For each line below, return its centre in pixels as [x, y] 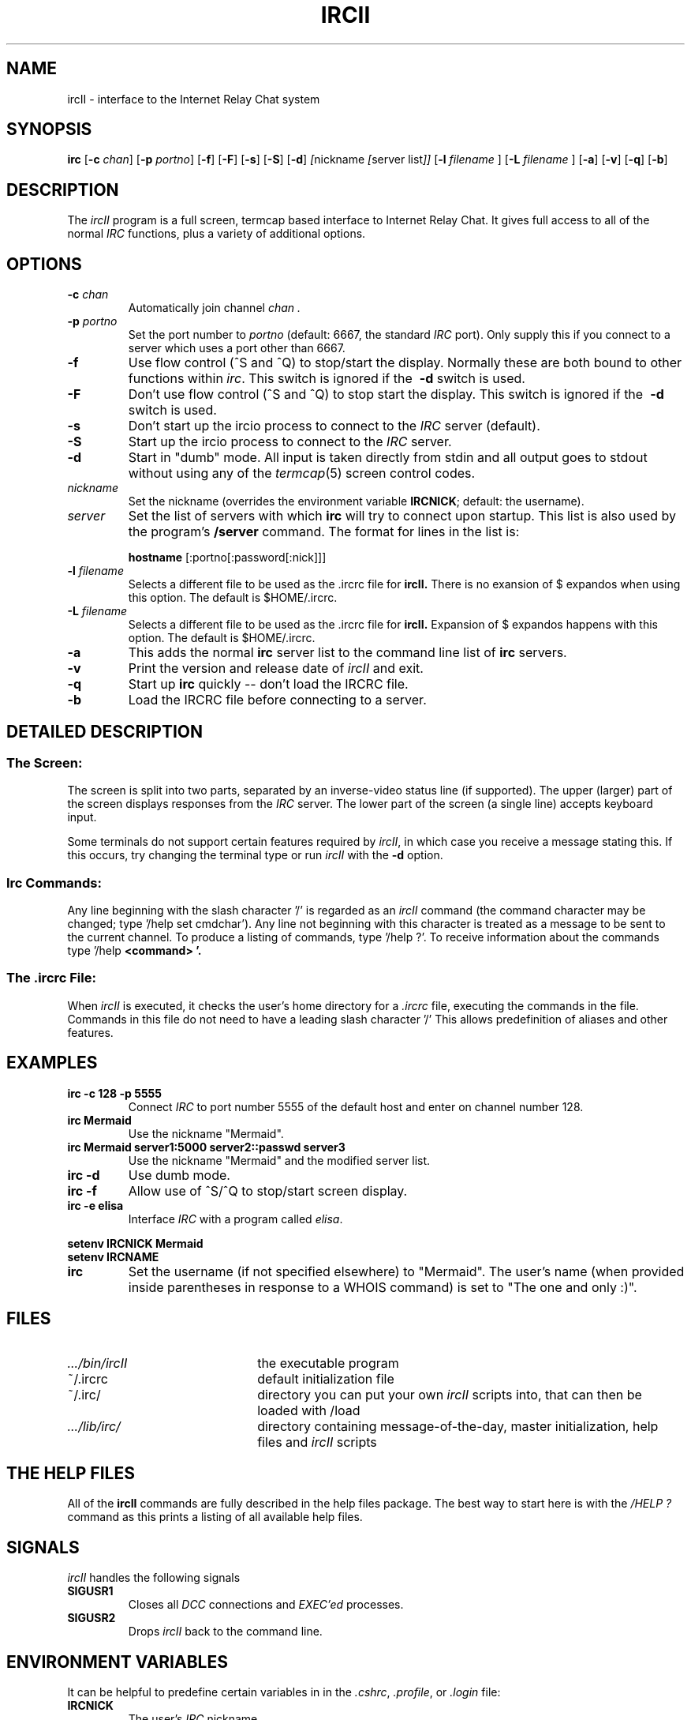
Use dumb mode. [179, 1175]
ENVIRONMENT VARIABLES [117, 1662]
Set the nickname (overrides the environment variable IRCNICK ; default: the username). [356, 501]
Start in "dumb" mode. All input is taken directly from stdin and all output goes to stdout [388, 458]
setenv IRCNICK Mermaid [135, 1243]
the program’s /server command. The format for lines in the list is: [324, 532]
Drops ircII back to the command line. [225, 1632]
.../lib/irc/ [94, 1426]
